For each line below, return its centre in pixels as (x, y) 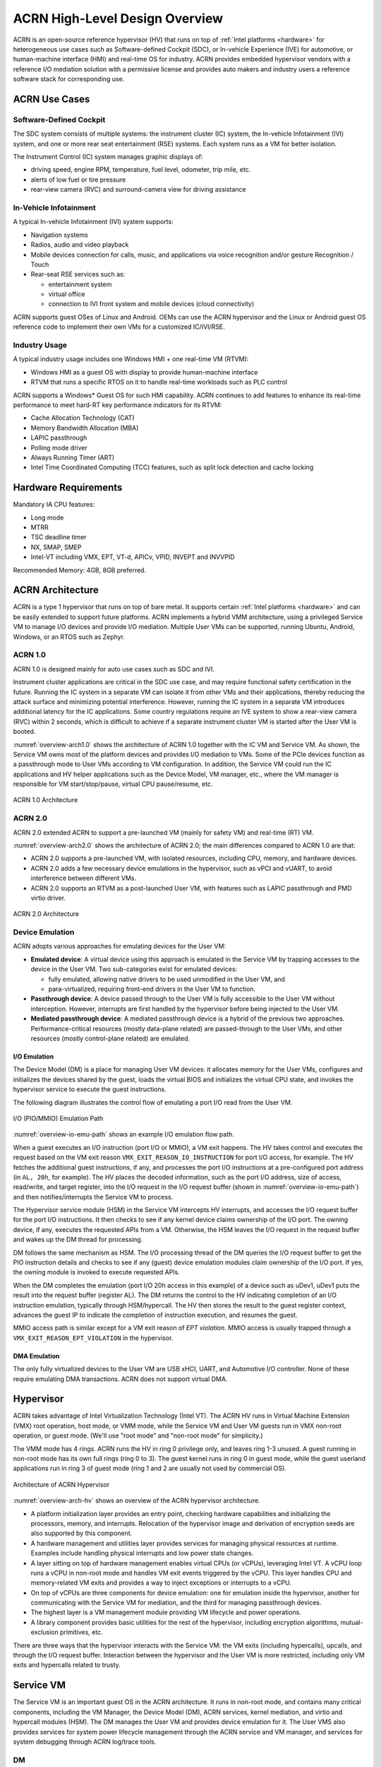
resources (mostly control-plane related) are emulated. (110, 1038)
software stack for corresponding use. (69, 79)
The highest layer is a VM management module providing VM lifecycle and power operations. (166, 1612)
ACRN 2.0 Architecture (46, 914)
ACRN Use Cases (52, 99)
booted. (24, 732)
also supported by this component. (81, 1533)
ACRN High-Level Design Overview (118, 18)
